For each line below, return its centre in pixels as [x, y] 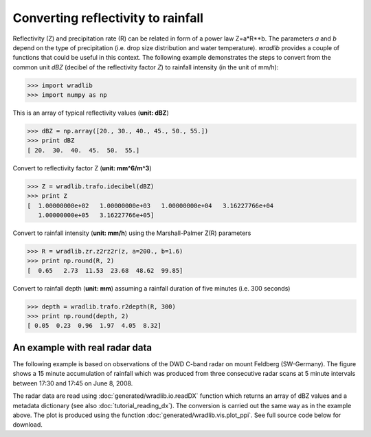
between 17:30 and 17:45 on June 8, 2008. [73, 383]
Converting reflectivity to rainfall [108, 18]
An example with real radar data [82, 347]
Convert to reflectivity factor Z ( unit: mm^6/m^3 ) [82, 168]
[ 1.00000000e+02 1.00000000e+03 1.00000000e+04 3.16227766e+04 [150, 205]
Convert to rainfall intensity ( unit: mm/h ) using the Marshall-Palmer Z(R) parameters [132, 233]
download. [27, 425]
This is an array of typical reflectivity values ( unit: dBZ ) [91, 113]
